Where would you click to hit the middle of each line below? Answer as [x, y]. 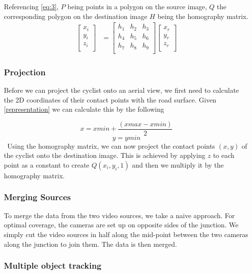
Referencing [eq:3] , [31, 6]
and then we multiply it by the [178, 164]
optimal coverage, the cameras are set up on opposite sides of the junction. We [121, 225]
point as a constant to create [47, 164]
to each [224, 155]
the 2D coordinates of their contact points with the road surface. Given [110, 99]
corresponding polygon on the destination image [76, 16]
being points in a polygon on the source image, [137, 6]
